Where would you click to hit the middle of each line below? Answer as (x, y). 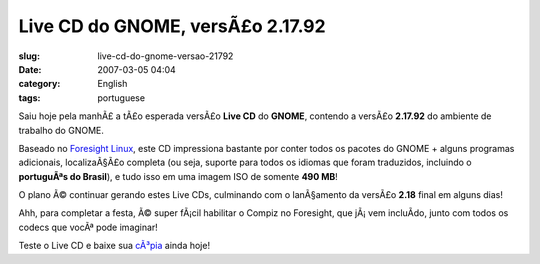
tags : (29, 97)
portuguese (121, 97)
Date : (30, 69)
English (112, 84)
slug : (29, 56)
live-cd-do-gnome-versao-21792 (165, 56)
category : (39, 84)
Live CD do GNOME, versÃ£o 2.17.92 (172, 26)
